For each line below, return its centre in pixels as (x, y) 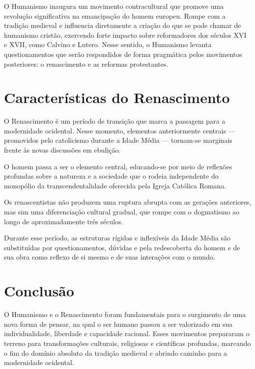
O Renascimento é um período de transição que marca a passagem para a (115, 121)
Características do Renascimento (117, 97)
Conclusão (39, 291)
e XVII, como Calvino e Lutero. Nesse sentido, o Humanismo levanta (108, 44)
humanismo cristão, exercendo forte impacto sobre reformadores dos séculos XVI (125, 35)
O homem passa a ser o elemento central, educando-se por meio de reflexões (118, 166)
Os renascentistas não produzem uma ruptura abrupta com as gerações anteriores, (128, 202)
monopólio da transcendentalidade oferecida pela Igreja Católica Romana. (115, 185)
